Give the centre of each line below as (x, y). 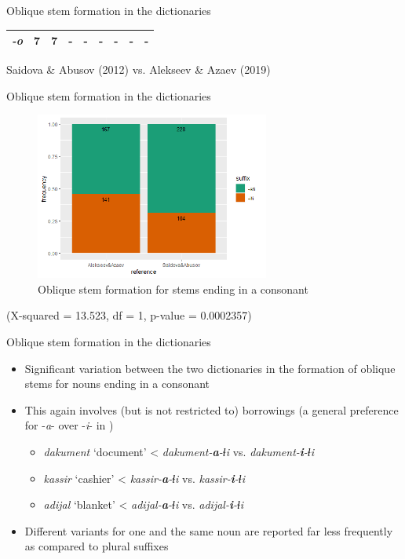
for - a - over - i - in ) (69, 425)
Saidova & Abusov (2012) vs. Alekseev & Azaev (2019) (139, 69)
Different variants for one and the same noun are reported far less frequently (209, 530)
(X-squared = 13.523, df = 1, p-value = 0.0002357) (129, 315)
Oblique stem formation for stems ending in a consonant (173, 289)
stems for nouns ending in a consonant (117, 384)
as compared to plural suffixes (97, 546)
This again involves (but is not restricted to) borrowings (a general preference (212, 409)
